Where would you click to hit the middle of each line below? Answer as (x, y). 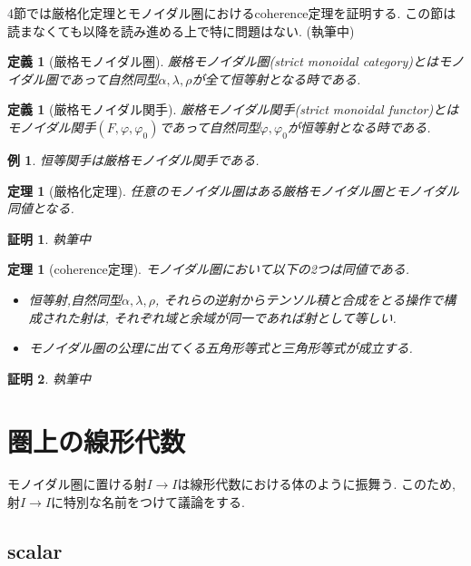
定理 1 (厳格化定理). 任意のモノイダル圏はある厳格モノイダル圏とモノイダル (233, 190)
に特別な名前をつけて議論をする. (148, 502)
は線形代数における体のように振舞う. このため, (316, 484)
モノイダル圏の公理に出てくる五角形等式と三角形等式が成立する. (221, 348)
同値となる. (41, 208)
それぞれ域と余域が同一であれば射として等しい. (255, 317)
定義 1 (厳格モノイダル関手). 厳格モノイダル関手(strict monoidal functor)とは (233, 109)
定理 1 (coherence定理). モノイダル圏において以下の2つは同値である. (209, 269)
